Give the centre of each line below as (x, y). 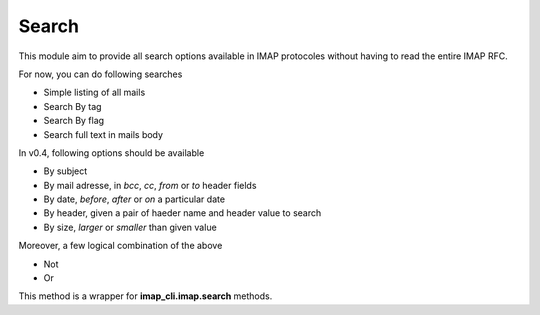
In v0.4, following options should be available (111, 152)
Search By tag (72, 106)
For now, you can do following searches (100, 74)
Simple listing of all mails (94, 92)
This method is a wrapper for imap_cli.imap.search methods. (145, 296)
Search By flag (74, 121)
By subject (65, 171)
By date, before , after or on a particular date (134, 199)
